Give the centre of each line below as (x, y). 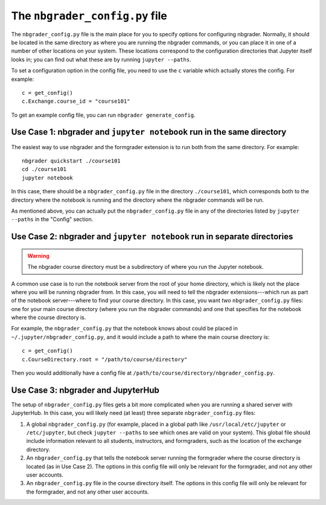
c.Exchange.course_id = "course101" (76, 101)
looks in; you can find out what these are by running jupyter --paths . (101, 59)
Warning (38, 256)
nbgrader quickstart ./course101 (71, 161)
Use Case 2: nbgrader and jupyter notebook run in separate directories (152, 236)
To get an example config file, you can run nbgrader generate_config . (103, 115)
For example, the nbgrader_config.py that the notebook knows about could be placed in (124, 329)
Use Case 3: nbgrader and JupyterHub (85, 390)
